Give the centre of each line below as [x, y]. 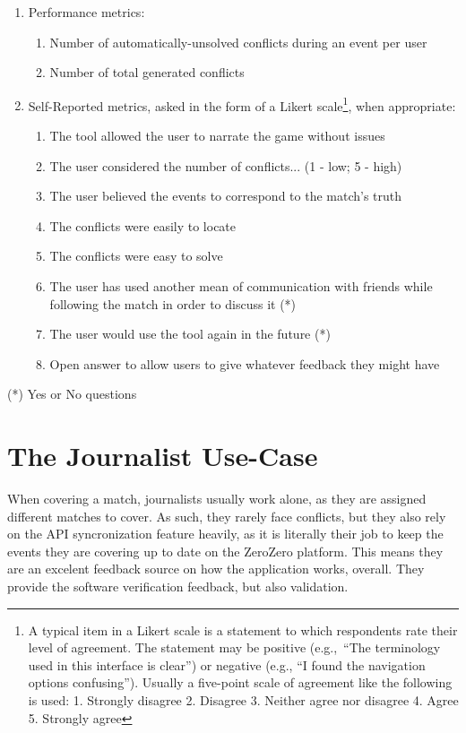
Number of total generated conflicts [147, 72]
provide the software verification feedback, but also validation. [178, 586]
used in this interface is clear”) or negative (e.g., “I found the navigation [227, 664]
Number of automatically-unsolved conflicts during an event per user [238, 42]
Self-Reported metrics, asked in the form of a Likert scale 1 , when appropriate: [242, 104]
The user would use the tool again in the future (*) [190, 334]
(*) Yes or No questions [72, 394]
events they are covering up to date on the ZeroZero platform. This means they [225, 551]
